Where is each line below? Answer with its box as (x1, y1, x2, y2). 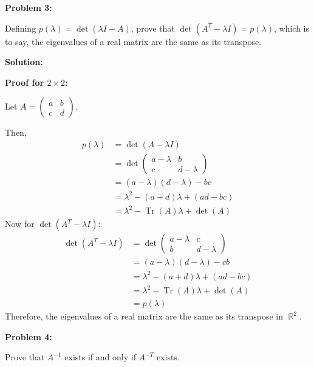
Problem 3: (5, 1, 52, 13)
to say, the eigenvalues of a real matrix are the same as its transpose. (5, 35, 262, 47)
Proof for (5, 75, 44, 88)
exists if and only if (64, 351, 136, 363)
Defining (5, 21, 36, 34)
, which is (273, 21, 309, 34)
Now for (5, 217, 35, 230)
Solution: (5, 55, 43, 68)
